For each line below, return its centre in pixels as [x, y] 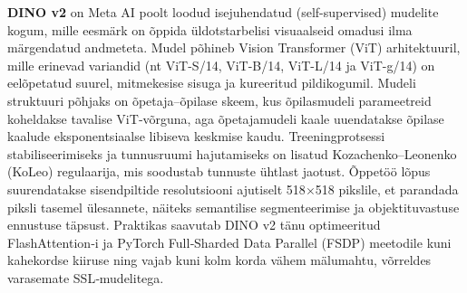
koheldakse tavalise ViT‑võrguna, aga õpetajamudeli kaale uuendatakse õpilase [226, 118]
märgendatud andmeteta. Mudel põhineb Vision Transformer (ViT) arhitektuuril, [234, 47]
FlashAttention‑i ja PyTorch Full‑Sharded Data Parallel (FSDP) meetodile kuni [229, 242]
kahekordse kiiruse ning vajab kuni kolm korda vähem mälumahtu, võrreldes [219, 260]
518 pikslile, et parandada [387, 189]
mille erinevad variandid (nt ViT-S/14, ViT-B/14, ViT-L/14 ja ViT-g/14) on [221, 65]
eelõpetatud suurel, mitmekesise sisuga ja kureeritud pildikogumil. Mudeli [212, 83]
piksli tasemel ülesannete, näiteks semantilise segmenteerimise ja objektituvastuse [233, 207]
